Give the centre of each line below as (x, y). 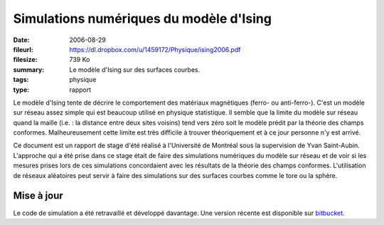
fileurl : (23, 49)
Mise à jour (38, 196)
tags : (21, 80)
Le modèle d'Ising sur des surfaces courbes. (135, 69)
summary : (29, 69)
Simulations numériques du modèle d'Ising (142, 19)
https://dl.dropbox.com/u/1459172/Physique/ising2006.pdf (155, 49)
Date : (21, 40)
